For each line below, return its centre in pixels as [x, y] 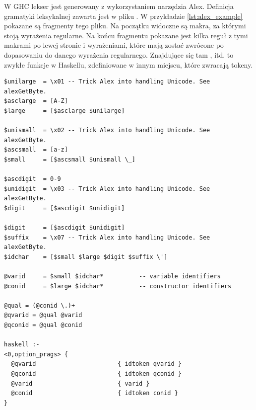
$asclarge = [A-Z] [36, 101]
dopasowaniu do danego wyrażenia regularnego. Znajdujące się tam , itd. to [119, 54]
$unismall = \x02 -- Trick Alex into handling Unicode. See [107, 130]
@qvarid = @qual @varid [43, 315]
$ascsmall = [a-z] [36, 150]
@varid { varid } [80, 383]
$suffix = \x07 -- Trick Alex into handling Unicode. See [107, 237]
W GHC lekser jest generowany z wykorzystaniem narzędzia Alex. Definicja [119, 6]
